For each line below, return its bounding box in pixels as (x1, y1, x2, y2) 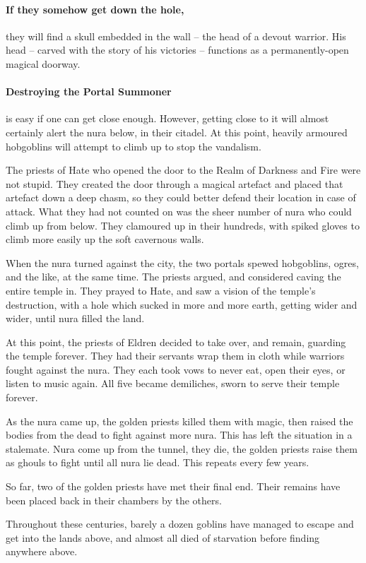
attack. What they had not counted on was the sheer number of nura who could (6, 203, 352, 218)
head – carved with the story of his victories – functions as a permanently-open (6, 42, 349, 57)
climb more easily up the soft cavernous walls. (6, 232, 204, 247)
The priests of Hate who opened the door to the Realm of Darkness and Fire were (6, 162, 361, 177)
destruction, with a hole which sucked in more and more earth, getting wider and (6, 297, 358, 312)
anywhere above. (6, 544, 78, 559)
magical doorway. (6, 56, 81, 71)
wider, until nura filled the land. (6, 311, 145, 326)
